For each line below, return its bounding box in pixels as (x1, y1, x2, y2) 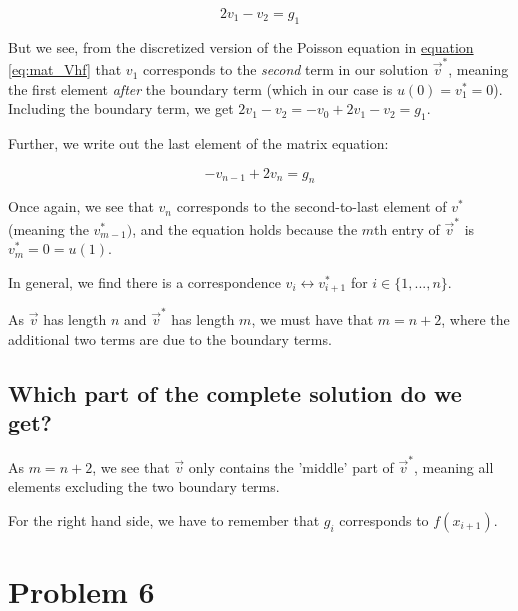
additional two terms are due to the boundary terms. (8, 328, 332, 349)
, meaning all (413, 456, 494, 477)
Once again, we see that (8, 196, 154, 217)
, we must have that (251, 309, 374, 330)
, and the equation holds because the (132, 218, 358, 239)
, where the (441, 309, 510, 330)
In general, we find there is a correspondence (8, 271, 281, 292)
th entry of (374, 218, 440, 239)
